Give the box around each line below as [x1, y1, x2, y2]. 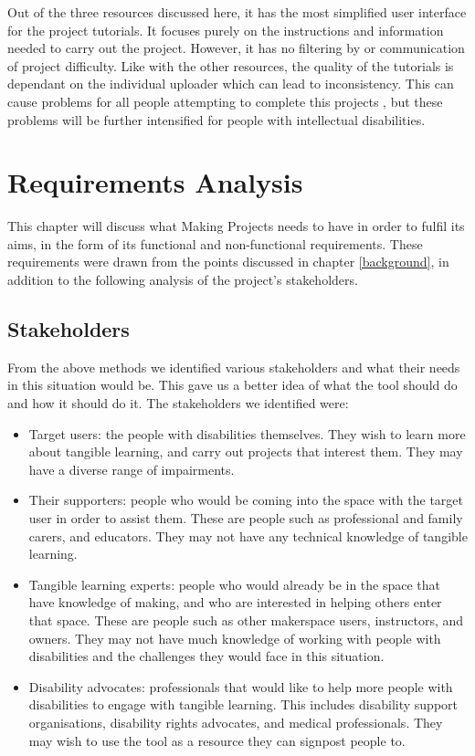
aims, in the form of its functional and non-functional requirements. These [7, 234, 423, 253]
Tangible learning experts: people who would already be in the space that [28, 574, 441, 593]
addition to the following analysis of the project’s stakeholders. [7, 270, 358, 289]
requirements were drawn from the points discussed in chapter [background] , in [7, 252, 449, 271]
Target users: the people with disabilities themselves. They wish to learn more [28, 424, 466, 443]
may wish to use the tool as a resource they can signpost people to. [28, 730, 406, 750]
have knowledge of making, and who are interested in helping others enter [28, 593, 442, 612]
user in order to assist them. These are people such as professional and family [28, 509, 463, 528]
